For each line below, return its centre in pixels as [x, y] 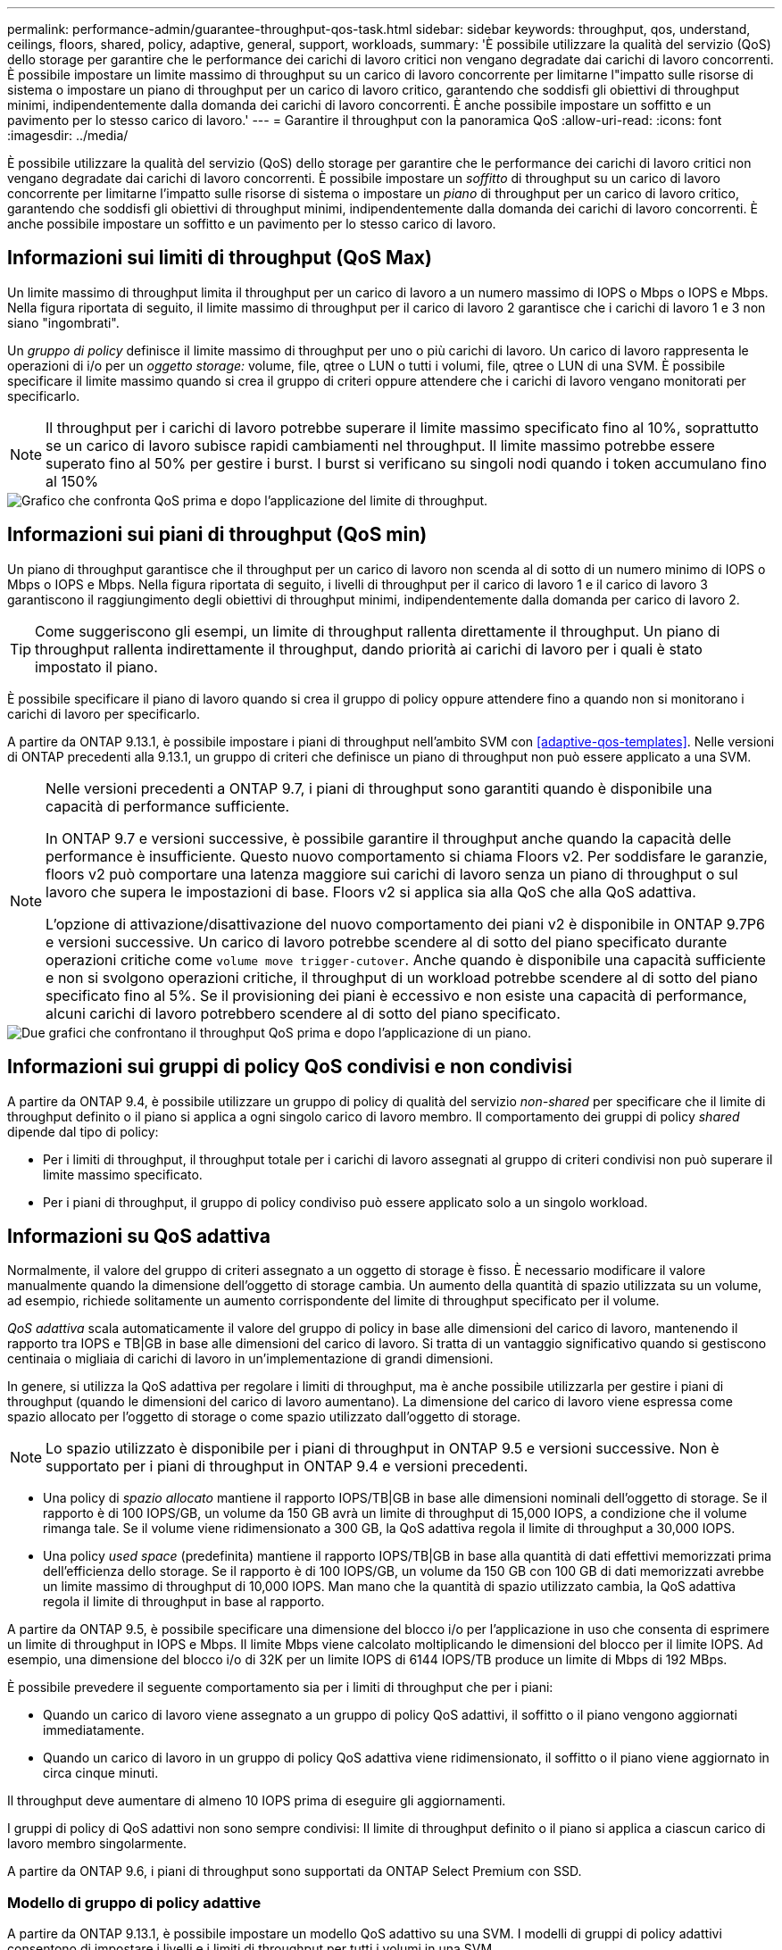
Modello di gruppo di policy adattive [134, 1902]
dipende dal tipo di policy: [83, 1131]
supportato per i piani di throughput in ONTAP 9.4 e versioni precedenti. [287, 1467]
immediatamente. [94, 1730]
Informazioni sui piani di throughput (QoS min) [217, 535]
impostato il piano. [96, 667]
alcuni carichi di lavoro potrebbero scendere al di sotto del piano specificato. [303, 1013]
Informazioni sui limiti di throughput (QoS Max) [220, 258]
